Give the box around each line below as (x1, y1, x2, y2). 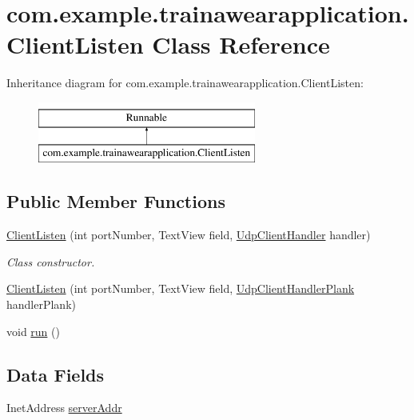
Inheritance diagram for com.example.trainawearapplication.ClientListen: (6, 74, 364, 91)
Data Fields (6, 362, 105, 386)
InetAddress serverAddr (6, 399, 122, 416)
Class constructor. (6, 253, 95, 270)
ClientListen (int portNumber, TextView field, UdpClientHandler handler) (6, 226, 371, 243)
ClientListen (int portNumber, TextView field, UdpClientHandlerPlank (6, 280, 355, 297)
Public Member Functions (6, 189, 225, 214)
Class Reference (152, 28, 330, 61)
